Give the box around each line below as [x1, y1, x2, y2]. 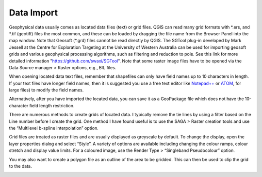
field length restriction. [29, 103, 75, 108]
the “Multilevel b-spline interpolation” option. [9, 125, 99, 131]
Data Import [9, 7, 58, 18]
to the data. [9, 163, 32, 169]
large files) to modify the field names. [9, 87, 84, 93]
